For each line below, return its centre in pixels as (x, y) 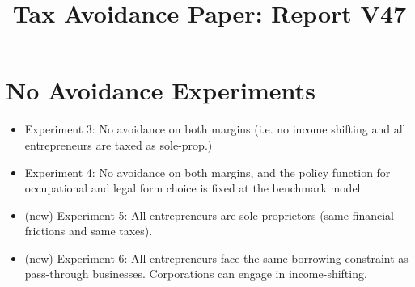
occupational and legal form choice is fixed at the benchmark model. (194, 188)
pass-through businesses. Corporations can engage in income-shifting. (196, 274)
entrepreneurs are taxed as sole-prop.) (119, 144)
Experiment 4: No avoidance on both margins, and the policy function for (207, 172)
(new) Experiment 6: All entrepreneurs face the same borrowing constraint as (216, 257)
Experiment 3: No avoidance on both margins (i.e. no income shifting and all (215, 129)
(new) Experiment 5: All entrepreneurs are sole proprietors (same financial (209, 215)
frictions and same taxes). (89, 231)
